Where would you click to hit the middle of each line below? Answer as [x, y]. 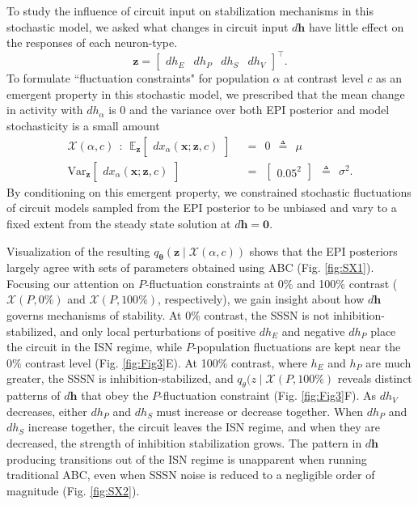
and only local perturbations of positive [158, 331]
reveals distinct [375, 378]
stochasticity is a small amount [83, 126]
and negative [313, 331]
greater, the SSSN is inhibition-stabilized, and [120, 378]
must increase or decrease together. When [260, 411]
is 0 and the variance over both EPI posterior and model [249, 110]
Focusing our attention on [71, 283]
